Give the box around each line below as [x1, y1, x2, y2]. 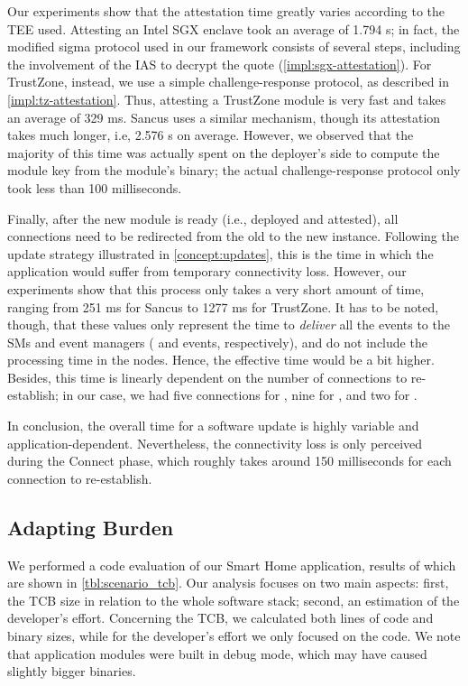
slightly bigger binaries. [7, 662, 136, 681]
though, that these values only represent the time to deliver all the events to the [7, 315, 450, 334]
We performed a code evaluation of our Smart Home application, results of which [7, 555, 456, 574]
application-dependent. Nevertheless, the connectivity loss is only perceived [7, 433, 423, 452]
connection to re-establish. [7, 468, 152, 487]
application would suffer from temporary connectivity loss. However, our [7, 262, 407, 281]
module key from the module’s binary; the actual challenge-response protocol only [7, 161, 461, 180]
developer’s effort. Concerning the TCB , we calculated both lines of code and [7, 608, 434, 627]
